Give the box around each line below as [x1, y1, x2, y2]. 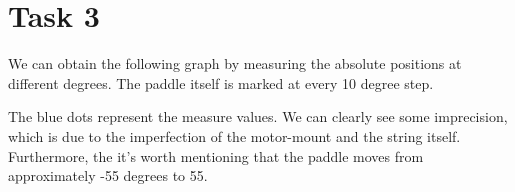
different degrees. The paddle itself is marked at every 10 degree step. [8, 72, 434, 93]
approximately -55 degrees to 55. [8, 165, 208, 186]
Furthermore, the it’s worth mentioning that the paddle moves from [8, 145, 424, 166]
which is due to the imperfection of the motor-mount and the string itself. [8, 125, 461, 146]
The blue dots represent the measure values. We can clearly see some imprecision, [8, 106, 508, 127]
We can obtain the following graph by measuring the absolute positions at [8, 53, 462, 74]
